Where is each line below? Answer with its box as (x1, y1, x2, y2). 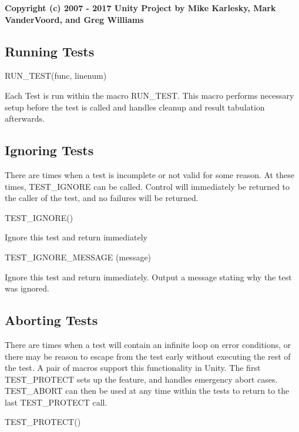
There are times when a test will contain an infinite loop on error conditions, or (5, 338, 291, 350)
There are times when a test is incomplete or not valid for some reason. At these (5, 168, 294, 180)
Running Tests (5, 42, 95, 60)
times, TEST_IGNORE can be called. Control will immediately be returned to (5, 180, 290, 192)
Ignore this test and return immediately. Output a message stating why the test (5, 270, 292, 283)
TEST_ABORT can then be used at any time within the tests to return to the (5, 384, 290, 397)
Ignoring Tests (5, 141, 94, 159)
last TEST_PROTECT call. (5, 396, 107, 408)
